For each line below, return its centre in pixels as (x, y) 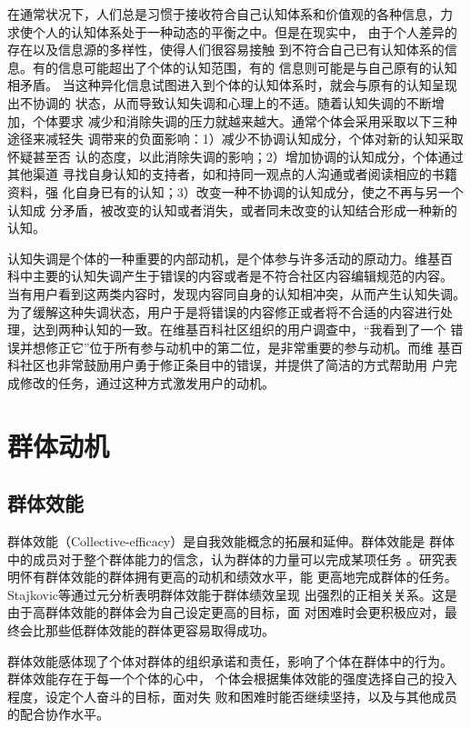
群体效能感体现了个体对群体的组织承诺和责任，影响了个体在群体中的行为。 (230, 660)
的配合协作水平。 (58, 714)
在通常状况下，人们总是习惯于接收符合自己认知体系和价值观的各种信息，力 (230, 14)
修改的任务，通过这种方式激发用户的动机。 (147, 382)
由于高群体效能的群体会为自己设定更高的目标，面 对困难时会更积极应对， (226, 612)
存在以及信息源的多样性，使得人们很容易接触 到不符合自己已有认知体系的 (226, 50)
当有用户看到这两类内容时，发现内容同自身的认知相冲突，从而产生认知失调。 (236, 293)
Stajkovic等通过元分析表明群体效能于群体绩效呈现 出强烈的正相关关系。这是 (232, 594)
